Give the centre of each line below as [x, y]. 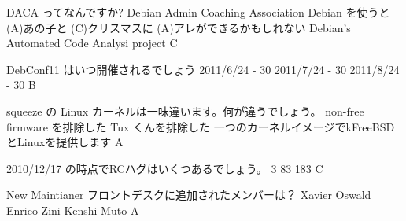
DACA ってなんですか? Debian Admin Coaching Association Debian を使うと [198, 12]
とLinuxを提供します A [65, 142]
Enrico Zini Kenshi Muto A [73, 210]
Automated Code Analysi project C [92, 43]
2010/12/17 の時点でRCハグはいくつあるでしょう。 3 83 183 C [165, 168]
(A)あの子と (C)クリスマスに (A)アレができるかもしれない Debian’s [179, 27]
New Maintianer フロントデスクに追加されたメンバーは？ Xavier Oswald [189, 195]
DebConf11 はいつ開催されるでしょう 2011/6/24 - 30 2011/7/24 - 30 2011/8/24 [203, 69]
